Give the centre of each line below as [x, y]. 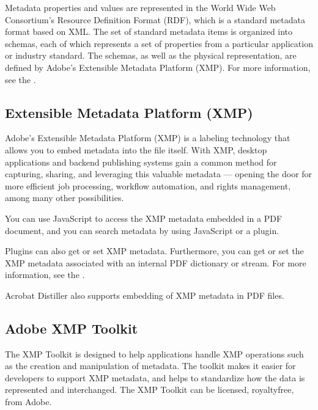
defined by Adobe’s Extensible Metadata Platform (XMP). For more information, [158, 67]
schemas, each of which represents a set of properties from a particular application [159, 43]
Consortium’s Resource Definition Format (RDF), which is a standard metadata [155, 19]
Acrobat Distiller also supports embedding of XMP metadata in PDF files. [145, 295]
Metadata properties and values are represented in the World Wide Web [140, 7]
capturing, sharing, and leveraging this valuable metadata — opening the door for [159, 174]
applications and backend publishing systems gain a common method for [141, 162]
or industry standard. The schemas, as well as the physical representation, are [151, 55]
